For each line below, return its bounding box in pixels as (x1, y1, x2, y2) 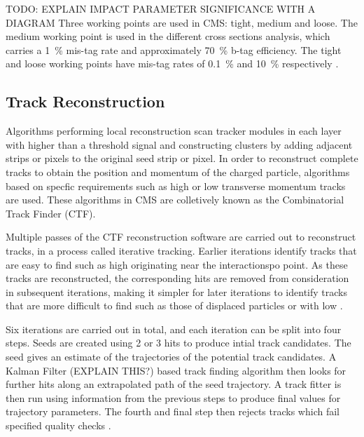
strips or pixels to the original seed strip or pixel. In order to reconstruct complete (6, 151, 358, 166)
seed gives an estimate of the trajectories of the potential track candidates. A (6, 349, 337, 364)
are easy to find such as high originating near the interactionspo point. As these (6, 257, 348, 271)
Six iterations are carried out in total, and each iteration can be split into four (6, 321, 342, 336)
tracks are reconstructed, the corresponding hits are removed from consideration (6, 271, 349, 285)
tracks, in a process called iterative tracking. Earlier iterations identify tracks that (6, 243, 357, 257)
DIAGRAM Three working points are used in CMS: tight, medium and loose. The (6, 15, 358, 29)
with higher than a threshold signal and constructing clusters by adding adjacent (6, 137, 353, 152)
